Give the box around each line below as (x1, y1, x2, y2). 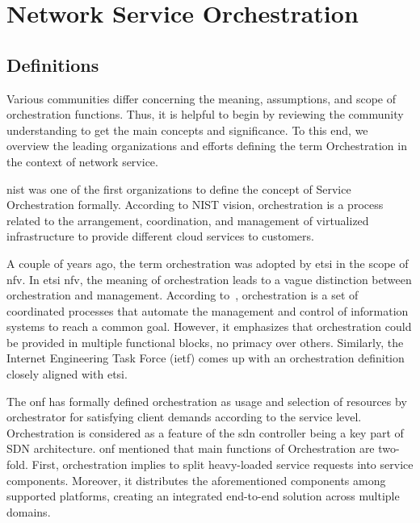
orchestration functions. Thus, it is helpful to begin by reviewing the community (6, 106, 404, 123)
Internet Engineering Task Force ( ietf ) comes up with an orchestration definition (6, 349, 405, 366)
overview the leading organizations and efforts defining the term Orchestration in (6, 137, 407, 154)
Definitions (6, 52, 99, 77)
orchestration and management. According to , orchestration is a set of (6, 287, 359, 303)
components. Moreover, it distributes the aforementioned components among (6, 471, 386, 488)
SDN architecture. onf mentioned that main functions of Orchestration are (6, 440, 375, 457)
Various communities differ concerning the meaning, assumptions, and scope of (6, 90, 397, 107)
